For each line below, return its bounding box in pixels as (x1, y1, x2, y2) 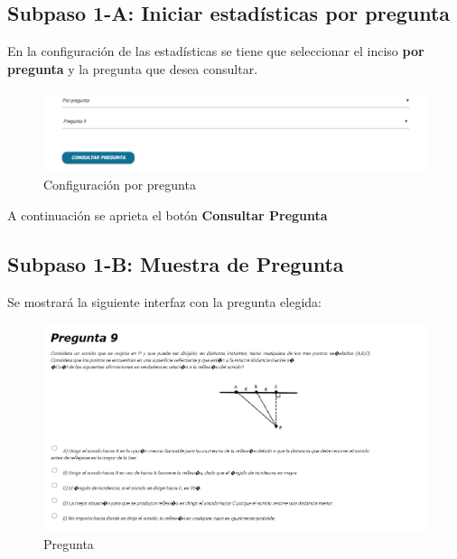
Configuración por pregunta (43, 175, 196, 194)
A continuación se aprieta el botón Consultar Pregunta (7, 205, 328, 224)
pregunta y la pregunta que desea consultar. (7, 59, 258, 78)
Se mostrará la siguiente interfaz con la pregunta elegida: (7, 292, 322, 311)
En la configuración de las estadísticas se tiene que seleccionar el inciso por (7, 42, 424, 61)
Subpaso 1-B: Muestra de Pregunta (7, 249, 344, 277)
